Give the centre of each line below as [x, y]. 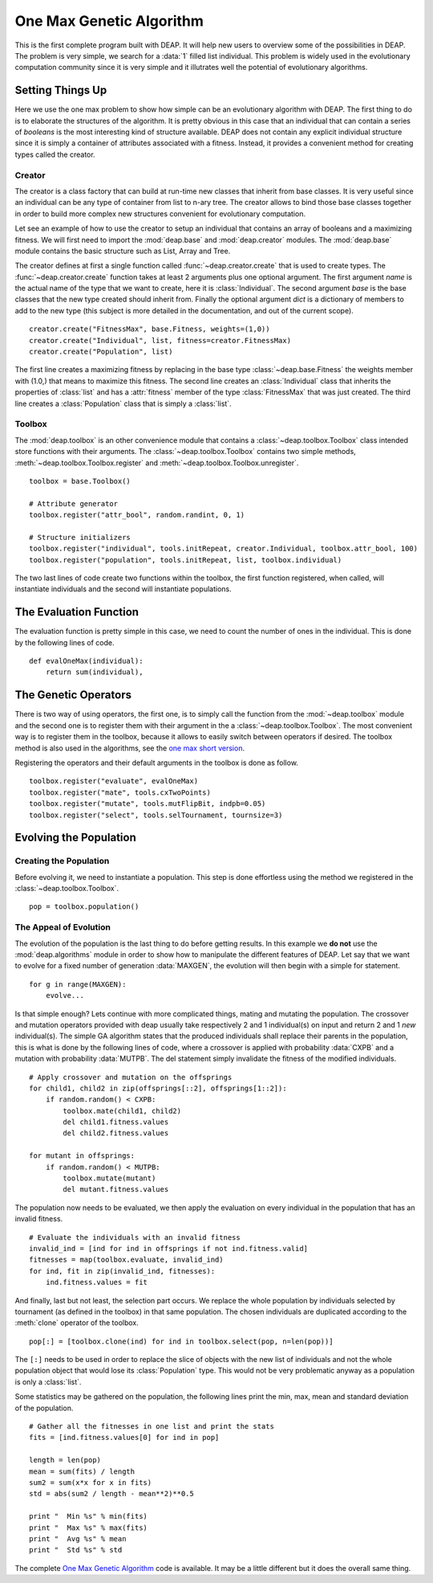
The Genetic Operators [73, 695]
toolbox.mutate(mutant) [109, 1178]
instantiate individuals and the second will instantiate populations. [123, 589]
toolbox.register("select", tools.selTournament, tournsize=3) [156, 815]
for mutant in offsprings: [82, 1156]
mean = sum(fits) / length [82, 1471]
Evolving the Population [75, 838]
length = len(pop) [65, 1460]
